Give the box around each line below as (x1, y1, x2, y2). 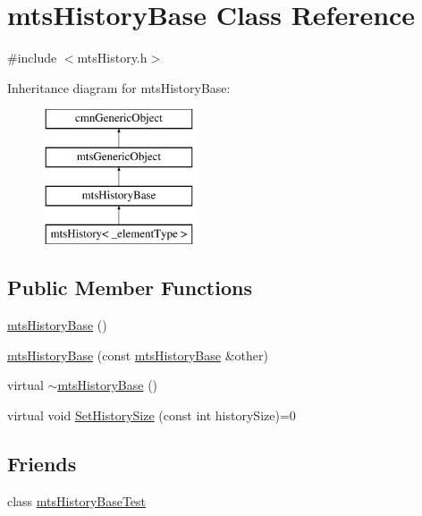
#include (7, 48, 57, 67)
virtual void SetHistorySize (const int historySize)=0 (7, 406, 296, 425)
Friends (7, 450, 77, 478)
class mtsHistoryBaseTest (7, 491, 147, 510)
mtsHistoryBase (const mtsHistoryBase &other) (7, 345, 268, 364)
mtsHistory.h (77, 48, 148, 67)
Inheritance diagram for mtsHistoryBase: (7, 78, 231, 97)
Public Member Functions (7, 274, 252, 301)
